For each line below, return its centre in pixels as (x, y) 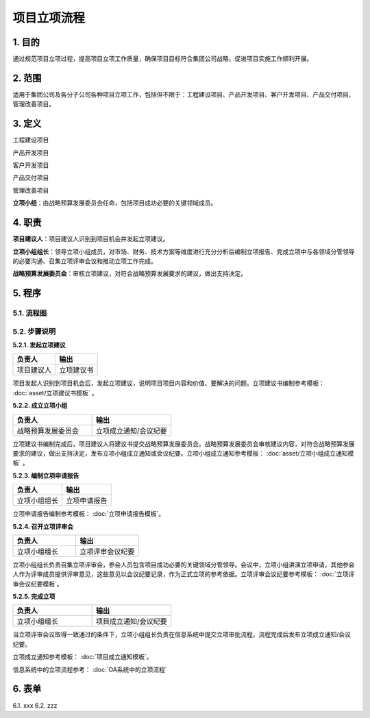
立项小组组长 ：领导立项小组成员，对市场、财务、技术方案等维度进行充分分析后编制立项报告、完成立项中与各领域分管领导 (184, 251)
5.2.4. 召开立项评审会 (43, 526)
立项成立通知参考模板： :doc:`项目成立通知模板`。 (83, 657)
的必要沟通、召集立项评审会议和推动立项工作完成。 (85, 261)
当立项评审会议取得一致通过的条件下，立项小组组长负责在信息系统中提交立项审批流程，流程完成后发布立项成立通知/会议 (182, 634)
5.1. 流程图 (30, 313)
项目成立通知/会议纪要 (131, 621)
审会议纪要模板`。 (38, 584)
